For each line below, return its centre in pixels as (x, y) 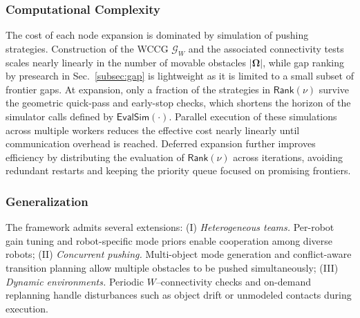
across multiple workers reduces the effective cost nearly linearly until (153, 130)
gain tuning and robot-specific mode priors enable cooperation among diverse (169, 240)
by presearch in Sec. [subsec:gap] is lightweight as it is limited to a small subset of (180, 76)
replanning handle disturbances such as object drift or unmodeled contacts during (179, 295)
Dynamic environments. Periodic (75, 281)
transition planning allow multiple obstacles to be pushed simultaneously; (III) (172, 267)
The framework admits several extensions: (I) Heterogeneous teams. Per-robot (170, 227)
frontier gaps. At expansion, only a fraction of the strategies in (138, 89)
